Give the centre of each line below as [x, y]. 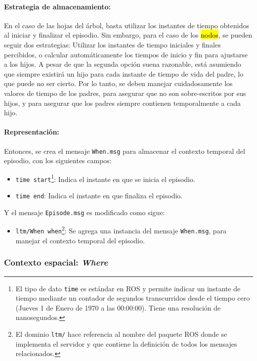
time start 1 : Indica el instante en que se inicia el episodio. [105, 178]
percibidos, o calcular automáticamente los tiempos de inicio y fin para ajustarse [126, 54]
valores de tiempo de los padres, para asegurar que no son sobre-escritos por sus [125, 93]
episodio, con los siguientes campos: [58, 160]
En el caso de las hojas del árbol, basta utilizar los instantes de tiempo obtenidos [127, 25]
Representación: [32, 132]
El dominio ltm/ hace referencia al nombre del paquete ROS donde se [121, 334]
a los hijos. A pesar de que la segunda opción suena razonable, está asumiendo [123, 64]
